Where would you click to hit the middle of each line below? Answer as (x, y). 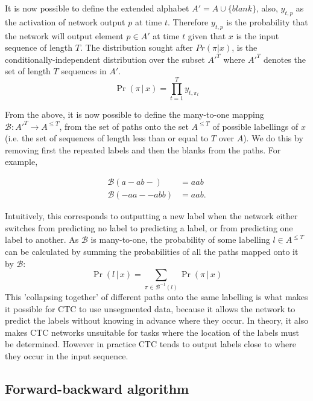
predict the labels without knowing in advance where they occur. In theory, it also (157, 320)
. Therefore (188, 21)
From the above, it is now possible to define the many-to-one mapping (134, 114)
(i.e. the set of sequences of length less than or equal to (107, 138)
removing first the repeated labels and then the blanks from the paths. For (143, 149)
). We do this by (273, 138)
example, (21, 162)
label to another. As (42, 239)
